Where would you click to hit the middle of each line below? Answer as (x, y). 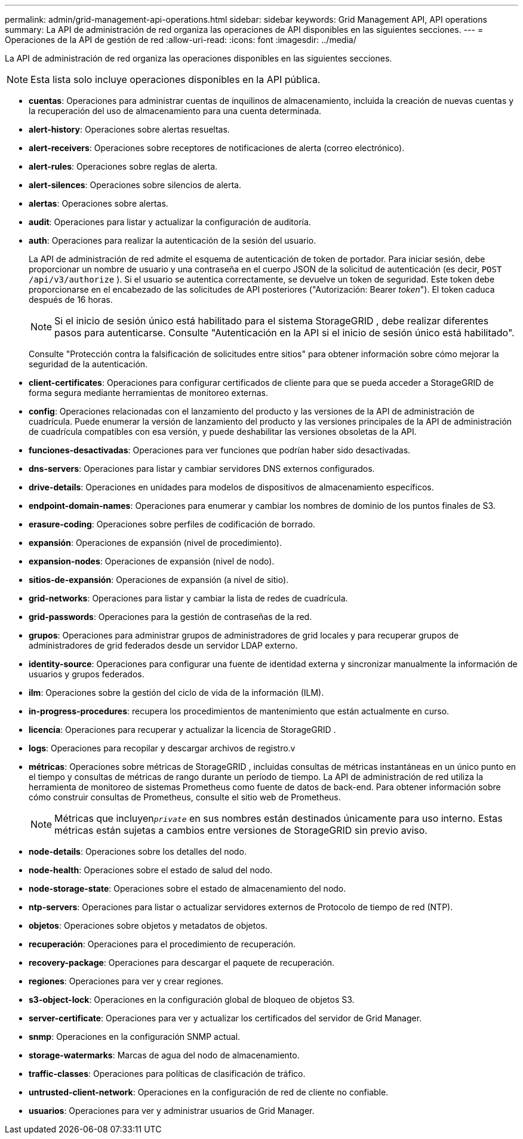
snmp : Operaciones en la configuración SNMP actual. (135, 1037)
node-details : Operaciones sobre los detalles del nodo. (138, 851)
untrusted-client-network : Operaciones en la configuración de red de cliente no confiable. (209, 1092)
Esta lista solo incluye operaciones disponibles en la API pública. (176, 79)
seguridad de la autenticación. (88, 364)
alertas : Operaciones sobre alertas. (99, 203)
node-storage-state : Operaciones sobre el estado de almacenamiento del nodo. (187, 888)
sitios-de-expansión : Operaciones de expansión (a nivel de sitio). (159, 580)
